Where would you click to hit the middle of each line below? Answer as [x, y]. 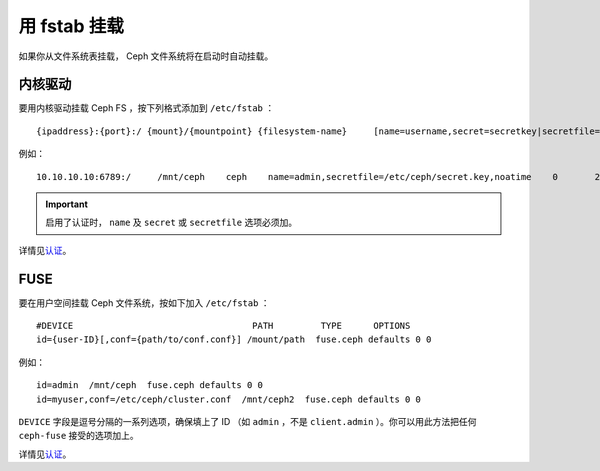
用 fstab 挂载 [71, 26]
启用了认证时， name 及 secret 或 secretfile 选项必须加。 [171, 222]
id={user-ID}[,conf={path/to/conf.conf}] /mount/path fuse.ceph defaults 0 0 [234, 339]
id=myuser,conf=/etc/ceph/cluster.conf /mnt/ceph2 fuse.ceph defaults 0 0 [229, 399]
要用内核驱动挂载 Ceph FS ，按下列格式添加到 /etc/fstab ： [146, 108]
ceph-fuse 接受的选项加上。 [78, 436]
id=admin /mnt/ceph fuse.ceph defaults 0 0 [150, 385]
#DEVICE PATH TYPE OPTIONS [223, 326]
